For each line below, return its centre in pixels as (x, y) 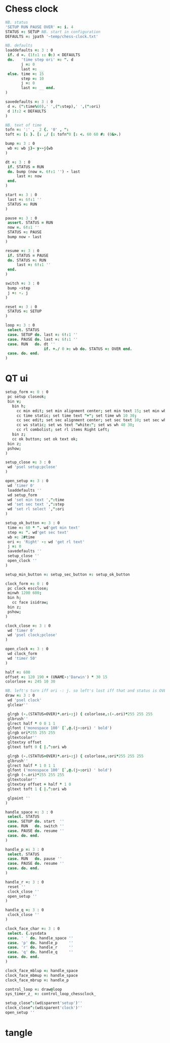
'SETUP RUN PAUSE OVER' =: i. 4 (39, 27)
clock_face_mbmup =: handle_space (42, 975)
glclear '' (18, 705)
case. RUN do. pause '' (35, 859)
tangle (19, 1033)
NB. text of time (24, 125)
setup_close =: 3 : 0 (28, 462)
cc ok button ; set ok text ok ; (45, 439)
